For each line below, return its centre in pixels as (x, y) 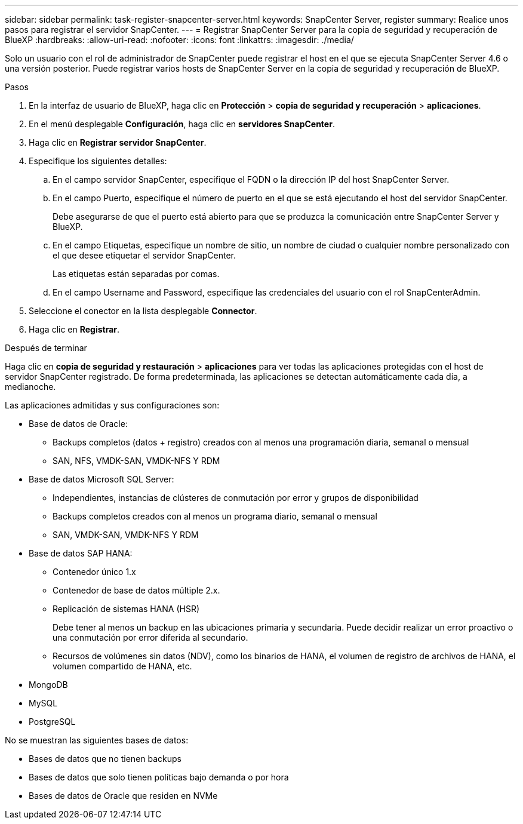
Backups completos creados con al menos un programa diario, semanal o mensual (215, 516)
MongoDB (48, 685)
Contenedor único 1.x (94, 572)
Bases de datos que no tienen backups (105, 759)
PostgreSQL (52, 722)
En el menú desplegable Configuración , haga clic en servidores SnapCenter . (182, 124)
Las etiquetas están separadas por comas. (136, 274)
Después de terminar (46, 348)
